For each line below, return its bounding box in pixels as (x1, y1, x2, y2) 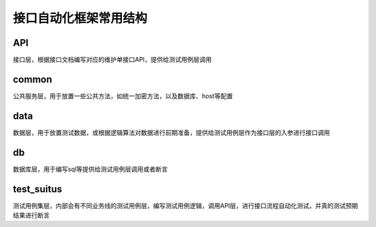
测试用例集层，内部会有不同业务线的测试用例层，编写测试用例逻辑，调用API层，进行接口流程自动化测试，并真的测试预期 (13, 201, 359, 210)
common (13, 73, 52, 85)
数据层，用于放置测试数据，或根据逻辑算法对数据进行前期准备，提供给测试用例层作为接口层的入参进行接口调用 (13, 128, 330, 136)
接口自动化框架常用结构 (13, 10, 148, 26)
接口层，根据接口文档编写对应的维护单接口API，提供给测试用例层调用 (13, 56, 212, 64)
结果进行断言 (13, 211, 50, 219)
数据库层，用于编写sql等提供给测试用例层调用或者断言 (13, 164, 169, 173)
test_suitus (13, 183, 63, 195)
